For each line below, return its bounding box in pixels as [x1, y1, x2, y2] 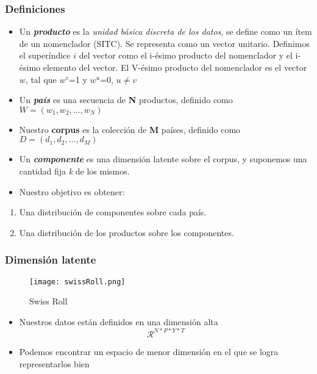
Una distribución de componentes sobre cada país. [19, 206, 207, 218]
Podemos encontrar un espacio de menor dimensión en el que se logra [19, 345, 279, 358]
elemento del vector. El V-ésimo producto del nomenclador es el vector [43, 61, 307, 73]
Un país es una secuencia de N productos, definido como [19, 93, 233, 106]
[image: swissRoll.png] [29, 277, 126, 286]
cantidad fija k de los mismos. [19, 164, 130, 177]
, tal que [25, 73, 57, 85]
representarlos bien [19, 357, 90, 370]
